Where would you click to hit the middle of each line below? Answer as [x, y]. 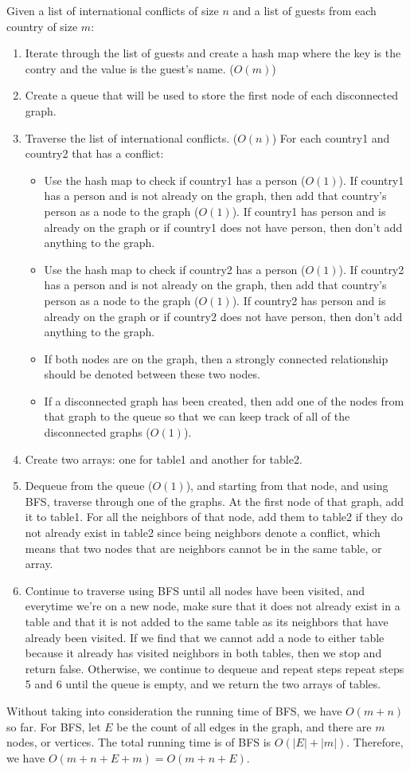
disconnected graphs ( [97, 432]
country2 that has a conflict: [94, 153]
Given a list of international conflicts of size [113, 10]
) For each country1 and [331, 137]
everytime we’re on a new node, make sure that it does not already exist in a [213, 606]
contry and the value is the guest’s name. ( [129, 68]
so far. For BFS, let [54, 726]
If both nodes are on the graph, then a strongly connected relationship [216, 358]
